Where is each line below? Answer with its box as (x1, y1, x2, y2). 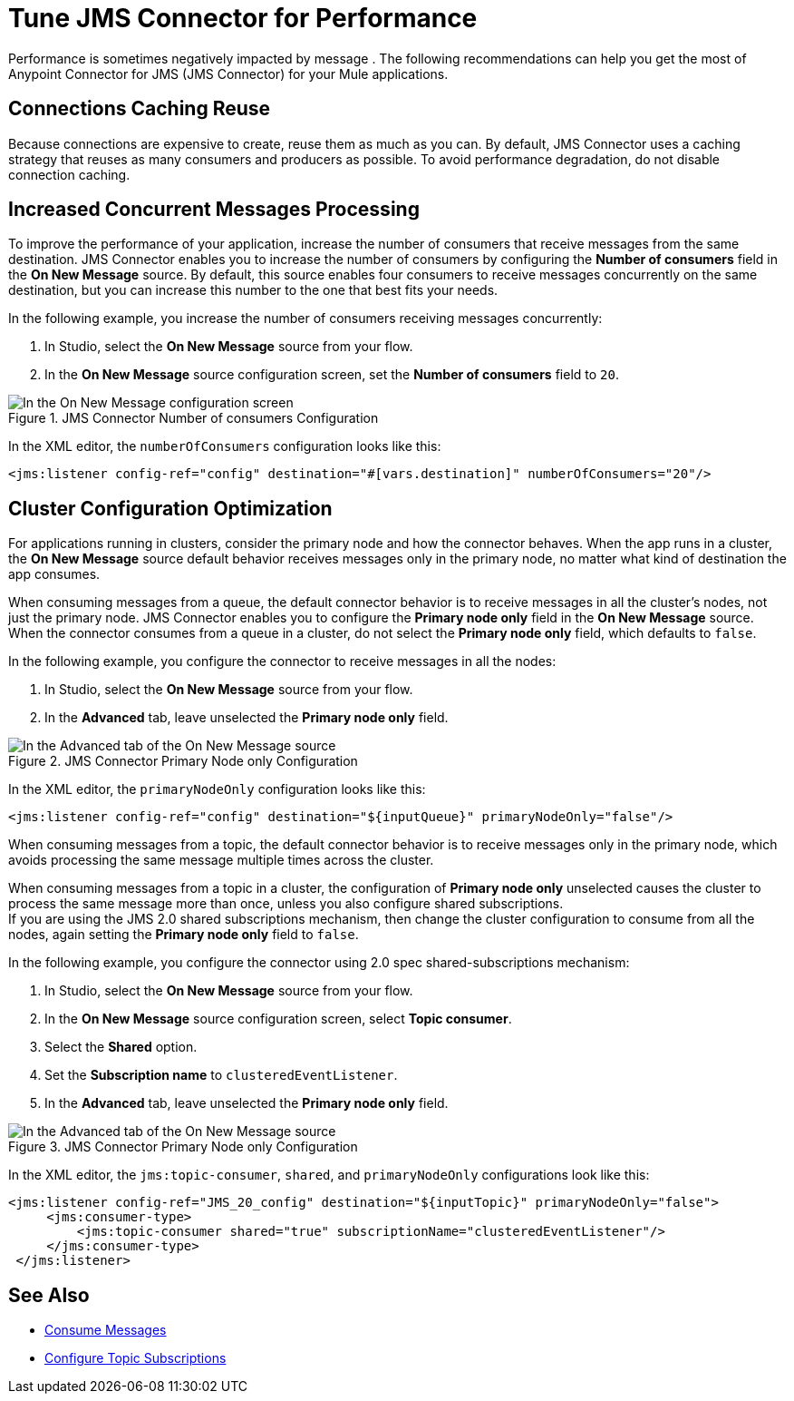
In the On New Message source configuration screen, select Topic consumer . (44, 1011, 512, 1027)
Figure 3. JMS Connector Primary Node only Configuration (8, 1139, 358, 1155)
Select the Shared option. (44, 1039, 198, 1055)
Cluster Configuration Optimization (8, 496, 333, 520)
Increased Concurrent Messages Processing (8, 198, 420, 221)
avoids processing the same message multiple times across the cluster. (8, 852, 434, 868)
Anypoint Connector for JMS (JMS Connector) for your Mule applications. (8, 65, 449, 82)
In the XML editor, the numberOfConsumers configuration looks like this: (8, 438, 441, 455)
